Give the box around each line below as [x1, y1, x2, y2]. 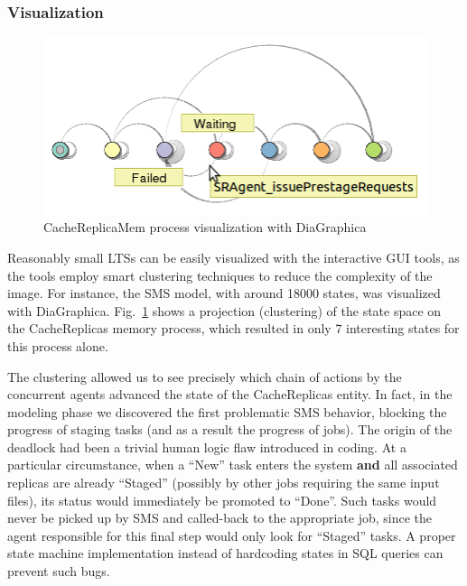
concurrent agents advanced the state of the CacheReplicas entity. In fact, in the [7, 385, 453, 404]
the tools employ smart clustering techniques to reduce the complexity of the [7, 265, 433, 284]
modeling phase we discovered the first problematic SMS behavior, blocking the [7, 402, 447, 421]
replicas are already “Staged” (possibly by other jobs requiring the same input [7, 473, 440, 492]
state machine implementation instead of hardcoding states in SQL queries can [7, 544, 444, 563]
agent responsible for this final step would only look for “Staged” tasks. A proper [7, 526, 456, 544]
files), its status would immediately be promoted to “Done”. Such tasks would [7, 490, 437, 509]
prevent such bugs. [7, 562, 110, 581]
